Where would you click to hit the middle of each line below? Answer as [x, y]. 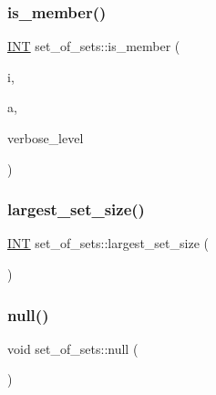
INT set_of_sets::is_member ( [94, 46]
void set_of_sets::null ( [73, 348]
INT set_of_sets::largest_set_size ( [108, 243]
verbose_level [46, 138]
